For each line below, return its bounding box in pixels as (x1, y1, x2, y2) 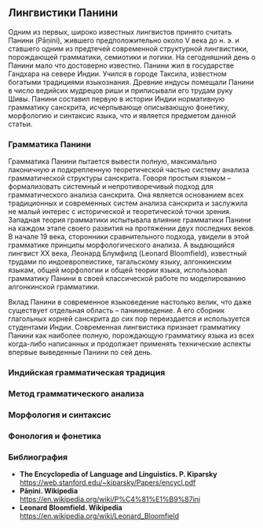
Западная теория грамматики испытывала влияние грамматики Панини (8, 216, 251, 225)
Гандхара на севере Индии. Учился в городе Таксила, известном (8, 68, 228, 78)
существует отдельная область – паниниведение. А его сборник (8, 306, 225, 316)
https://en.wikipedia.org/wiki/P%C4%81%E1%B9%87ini (19, 495, 201, 504)
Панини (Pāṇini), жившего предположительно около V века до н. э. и (8, 35, 239, 45)
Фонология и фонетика (8, 430, 102, 441)
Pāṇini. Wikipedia (19, 486, 79, 496)
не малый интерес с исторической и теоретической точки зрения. (8, 207, 232, 216)
